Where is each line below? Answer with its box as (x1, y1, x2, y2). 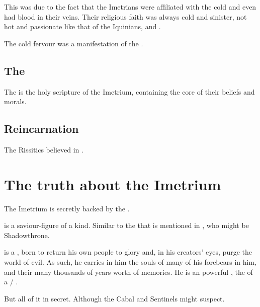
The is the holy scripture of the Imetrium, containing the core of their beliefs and (4, 86, 255, 97)
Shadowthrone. (4, 229, 50, 240)
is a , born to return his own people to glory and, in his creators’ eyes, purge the (4, 247, 252, 257)
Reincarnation (4, 121, 79, 136)
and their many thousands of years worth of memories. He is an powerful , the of (4, 266, 253, 277)
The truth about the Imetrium (4, 174, 221, 194)
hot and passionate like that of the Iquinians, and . (4, 21, 161, 32)
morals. (4, 96, 27, 107)
